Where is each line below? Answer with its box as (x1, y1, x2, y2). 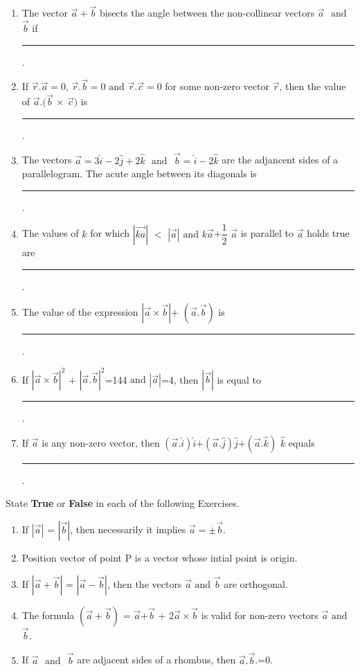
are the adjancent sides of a (222, 152, 339, 167)
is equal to (217, 372, 261, 386)
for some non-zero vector (165, 79, 269, 93)
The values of (21, 226, 79, 240)
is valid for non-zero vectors (201, 607, 318, 622)
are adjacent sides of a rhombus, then (77, 652, 236, 667)
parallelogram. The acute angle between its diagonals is (21, 166, 257, 181)
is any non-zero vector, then (42, 435, 160, 449)
